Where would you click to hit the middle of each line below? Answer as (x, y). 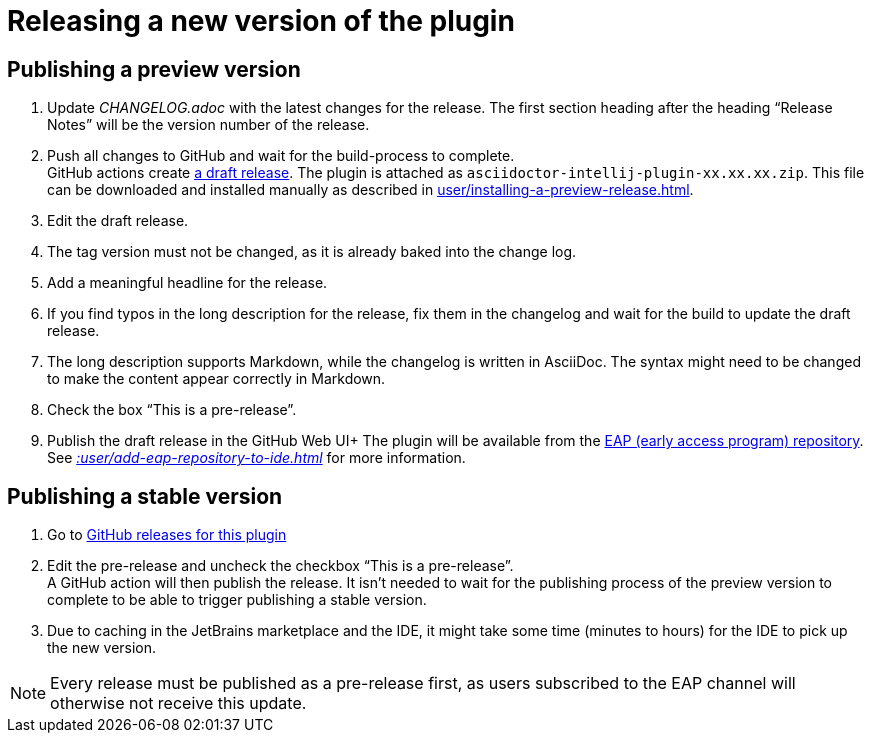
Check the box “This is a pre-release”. (172, 410)
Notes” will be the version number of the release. (208, 125)
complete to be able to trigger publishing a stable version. (237, 600)
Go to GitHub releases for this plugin (167, 535)
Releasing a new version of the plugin (261, 21)
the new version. (102, 648)
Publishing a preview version (154, 69)
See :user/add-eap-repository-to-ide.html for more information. (256, 458)
